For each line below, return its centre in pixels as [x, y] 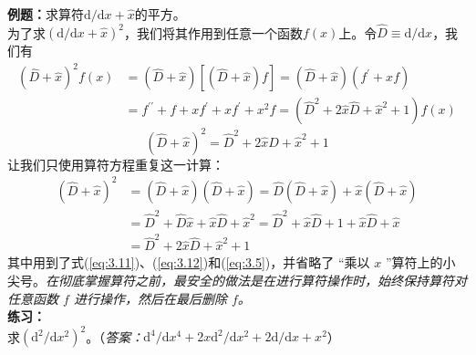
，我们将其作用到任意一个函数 [213, 32]
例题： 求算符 [46, 14]
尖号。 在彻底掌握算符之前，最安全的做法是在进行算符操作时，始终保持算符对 [237, 280]
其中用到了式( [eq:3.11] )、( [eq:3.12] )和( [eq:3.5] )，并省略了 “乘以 [189, 262]
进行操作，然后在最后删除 [150, 298]
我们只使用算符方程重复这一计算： [122, 164]
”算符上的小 [420, 262]
